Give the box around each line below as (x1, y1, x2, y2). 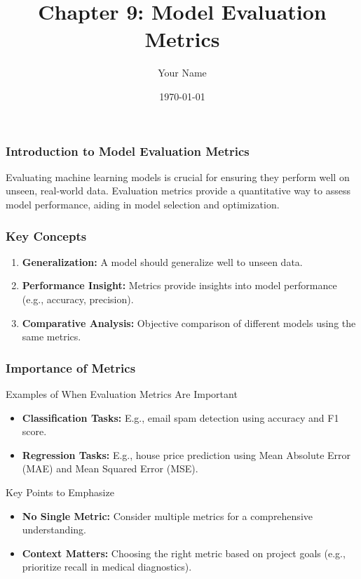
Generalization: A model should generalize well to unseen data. (22, 254, 303, 269)
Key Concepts (6, 227, 87, 244)
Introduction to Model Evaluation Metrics (6, 142, 250, 159)
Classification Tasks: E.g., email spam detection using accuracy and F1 (22, 410, 339, 425)
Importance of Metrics (6, 359, 136, 376)
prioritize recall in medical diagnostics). (22, 559, 192, 574)
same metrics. (22, 329, 81, 344)
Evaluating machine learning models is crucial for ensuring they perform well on (6, 169, 350, 184)
